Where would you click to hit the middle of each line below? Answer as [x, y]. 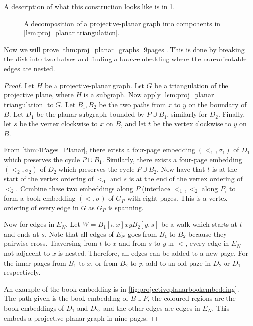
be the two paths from [132, 104]
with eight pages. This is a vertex [177, 198]
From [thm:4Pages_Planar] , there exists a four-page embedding [100, 150]
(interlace [156, 188]
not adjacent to [27, 253]
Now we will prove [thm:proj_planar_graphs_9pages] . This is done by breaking [124, 49]
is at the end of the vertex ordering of [186, 178]
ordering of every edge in [41, 207]
